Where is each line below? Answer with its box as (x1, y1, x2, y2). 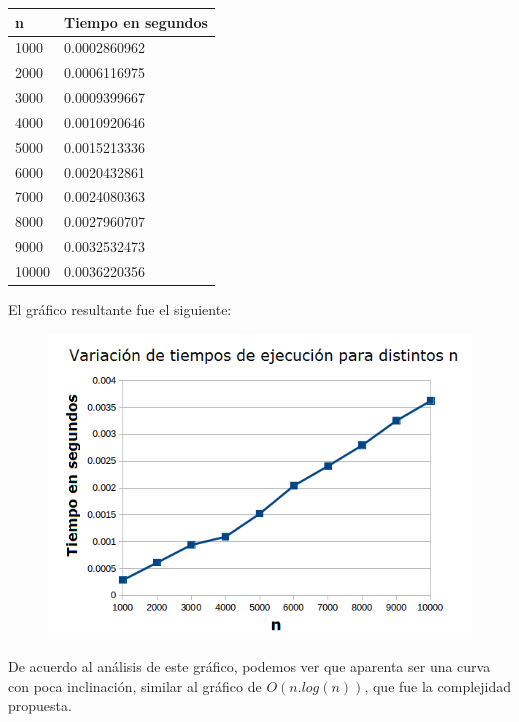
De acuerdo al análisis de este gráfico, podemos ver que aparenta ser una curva (8, 656, 491, 677)
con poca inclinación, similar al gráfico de (8, 675, 262, 696)
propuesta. (8, 695, 72, 716)
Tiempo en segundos (64, 11, 208, 32)
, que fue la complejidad (364, 675, 512, 696)
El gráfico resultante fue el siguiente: (8, 299, 232, 320)
